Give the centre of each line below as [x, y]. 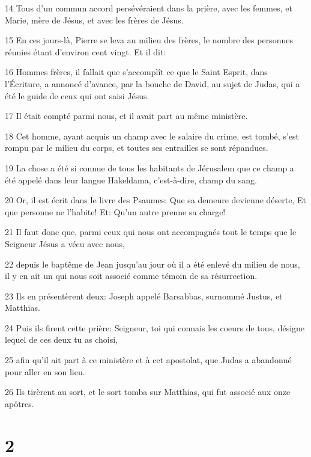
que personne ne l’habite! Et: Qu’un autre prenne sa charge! [115, 211]
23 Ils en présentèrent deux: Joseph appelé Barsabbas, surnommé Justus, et [144, 296]
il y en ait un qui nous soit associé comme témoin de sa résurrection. [131, 276]
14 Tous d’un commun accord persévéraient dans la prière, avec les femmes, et [149, 8]
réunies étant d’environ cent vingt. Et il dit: [86, 51]
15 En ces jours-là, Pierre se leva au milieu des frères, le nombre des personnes [149, 40]
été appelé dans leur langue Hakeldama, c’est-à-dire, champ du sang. [131, 179]
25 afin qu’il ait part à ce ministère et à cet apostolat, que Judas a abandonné [148, 360]
